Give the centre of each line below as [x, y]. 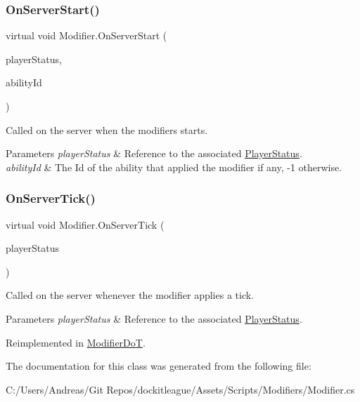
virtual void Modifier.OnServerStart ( [86, 35]
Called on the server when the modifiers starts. [107, 129]
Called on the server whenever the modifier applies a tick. [130, 295]
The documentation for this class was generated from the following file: [159, 366]
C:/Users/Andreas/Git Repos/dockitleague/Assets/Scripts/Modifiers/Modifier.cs [180, 389]
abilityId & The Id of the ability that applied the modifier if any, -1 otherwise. [174, 167]
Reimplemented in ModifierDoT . [76, 342]
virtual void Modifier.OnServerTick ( [85, 224]
